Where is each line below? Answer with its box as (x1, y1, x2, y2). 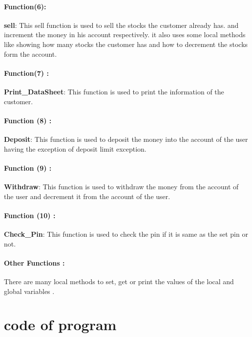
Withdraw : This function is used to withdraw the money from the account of (4, 181, 239, 191)
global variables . (4, 286, 55, 296)
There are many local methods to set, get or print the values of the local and (4, 276, 234, 286)
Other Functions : (4, 257, 65, 268)
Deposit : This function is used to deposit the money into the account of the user (4, 134, 248, 144)
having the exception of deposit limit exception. (4, 143, 147, 154)
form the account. (4, 48, 57, 59)
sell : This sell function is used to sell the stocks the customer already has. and (4, 20, 239, 30)
